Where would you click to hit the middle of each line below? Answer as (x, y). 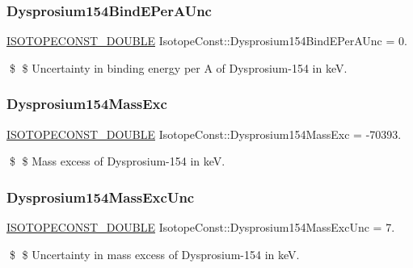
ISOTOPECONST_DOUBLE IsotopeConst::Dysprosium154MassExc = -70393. (204, 134)
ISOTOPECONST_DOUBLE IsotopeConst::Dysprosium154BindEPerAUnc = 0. (207, 41)
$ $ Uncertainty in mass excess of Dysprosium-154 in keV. (154, 254)
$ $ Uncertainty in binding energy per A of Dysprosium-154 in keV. (178, 67)
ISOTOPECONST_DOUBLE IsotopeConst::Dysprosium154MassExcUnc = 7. (201, 227)
